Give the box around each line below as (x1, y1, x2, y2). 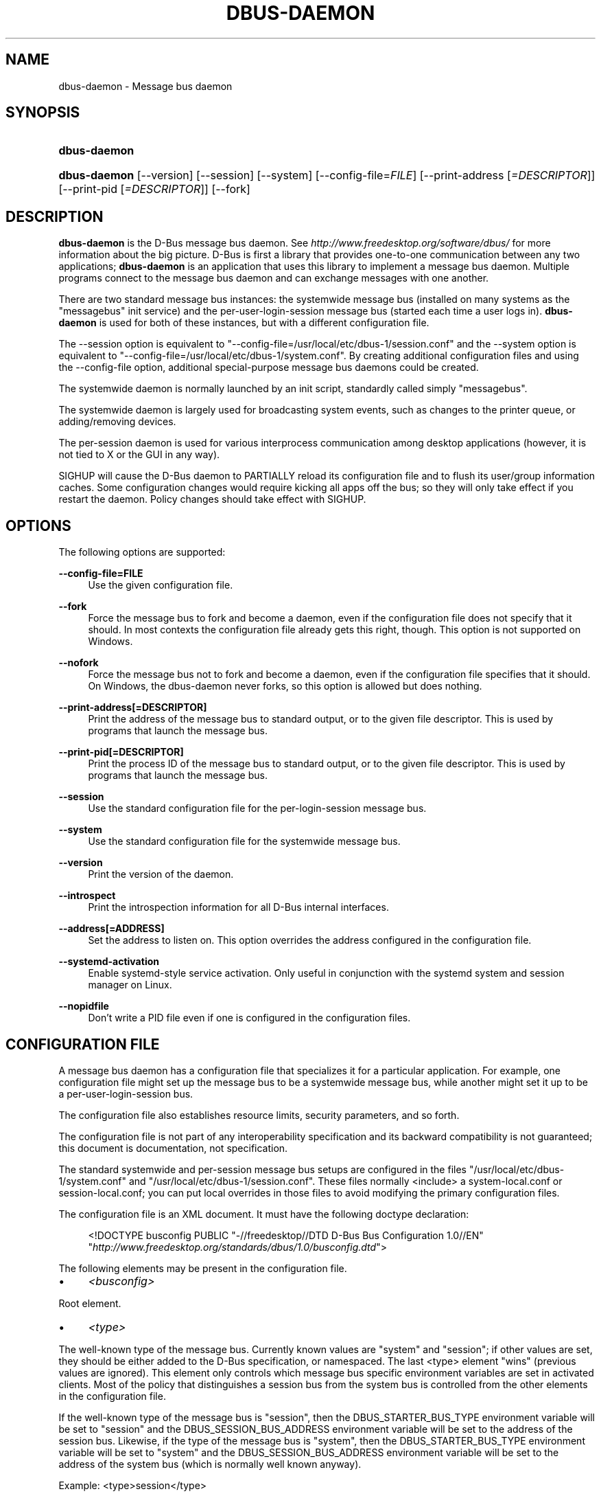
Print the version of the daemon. (88, 868, 234, 881)
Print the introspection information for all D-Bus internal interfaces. (88, 901, 389, 914)
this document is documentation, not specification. (58, 1142, 288, 1154)
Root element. (58, 1297, 121, 1309)
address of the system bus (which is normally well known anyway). (58, 1458, 362, 1470)
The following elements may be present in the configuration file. (58, 1262, 347, 1274)
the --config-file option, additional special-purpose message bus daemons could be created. (58, 361, 479, 374)
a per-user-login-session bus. (58, 1087, 193, 1100)
